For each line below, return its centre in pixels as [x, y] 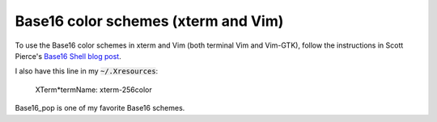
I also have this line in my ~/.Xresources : [87, 71]
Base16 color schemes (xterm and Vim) [149, 21]
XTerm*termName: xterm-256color [94, 90]
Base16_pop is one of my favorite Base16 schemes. [100, 108]
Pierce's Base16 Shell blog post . [68, 56]
